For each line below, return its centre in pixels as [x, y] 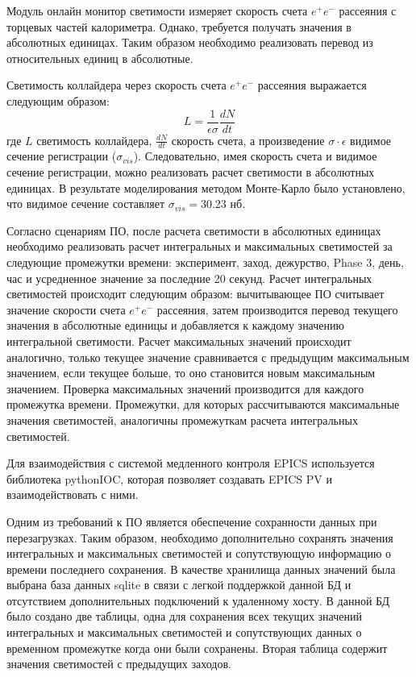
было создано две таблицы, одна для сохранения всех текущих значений [184, 616]
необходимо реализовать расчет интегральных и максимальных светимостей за [200, 246]
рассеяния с [368, 10]
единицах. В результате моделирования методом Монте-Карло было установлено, [206, 187]
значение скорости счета [66, 309]
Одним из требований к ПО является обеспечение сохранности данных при [192, 521]
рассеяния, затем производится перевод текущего [277, 309]
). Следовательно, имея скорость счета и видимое [255, 156]
